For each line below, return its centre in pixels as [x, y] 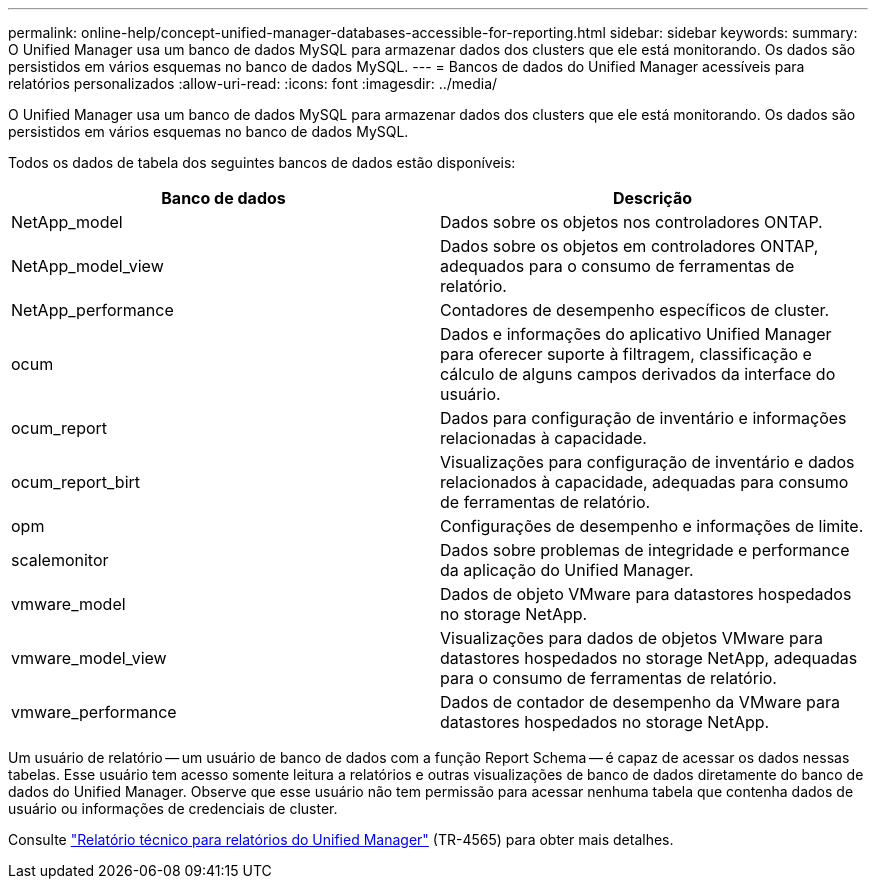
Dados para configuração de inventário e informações [643, 418]
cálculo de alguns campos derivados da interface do [638, 374]
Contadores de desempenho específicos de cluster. [635, 310]
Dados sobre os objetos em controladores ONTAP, [629, 246]
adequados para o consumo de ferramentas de [617, 266]
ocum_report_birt [76, 482]
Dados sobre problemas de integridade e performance [645, 550]
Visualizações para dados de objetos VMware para [631, 638]
